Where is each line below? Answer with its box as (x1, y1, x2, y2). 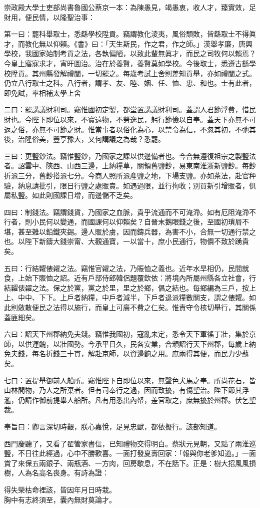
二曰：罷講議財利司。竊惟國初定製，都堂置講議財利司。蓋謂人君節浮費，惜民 (4, 104, 256, 115)
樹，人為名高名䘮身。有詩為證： (4, 467, 109, 478)
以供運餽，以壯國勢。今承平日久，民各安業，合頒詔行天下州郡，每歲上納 (17, 338, 256, 349)
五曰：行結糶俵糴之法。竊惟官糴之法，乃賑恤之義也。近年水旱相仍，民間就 (4, 263, 249, 273)
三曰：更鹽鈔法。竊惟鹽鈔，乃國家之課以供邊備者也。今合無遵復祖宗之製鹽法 (4, 150, 256, 161)
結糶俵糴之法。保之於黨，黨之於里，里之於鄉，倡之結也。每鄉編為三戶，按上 (4, 282, 256, 293)
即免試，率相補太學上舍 (4, 87, 81, 98)
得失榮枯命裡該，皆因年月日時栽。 (4, 484, 116, 494)
